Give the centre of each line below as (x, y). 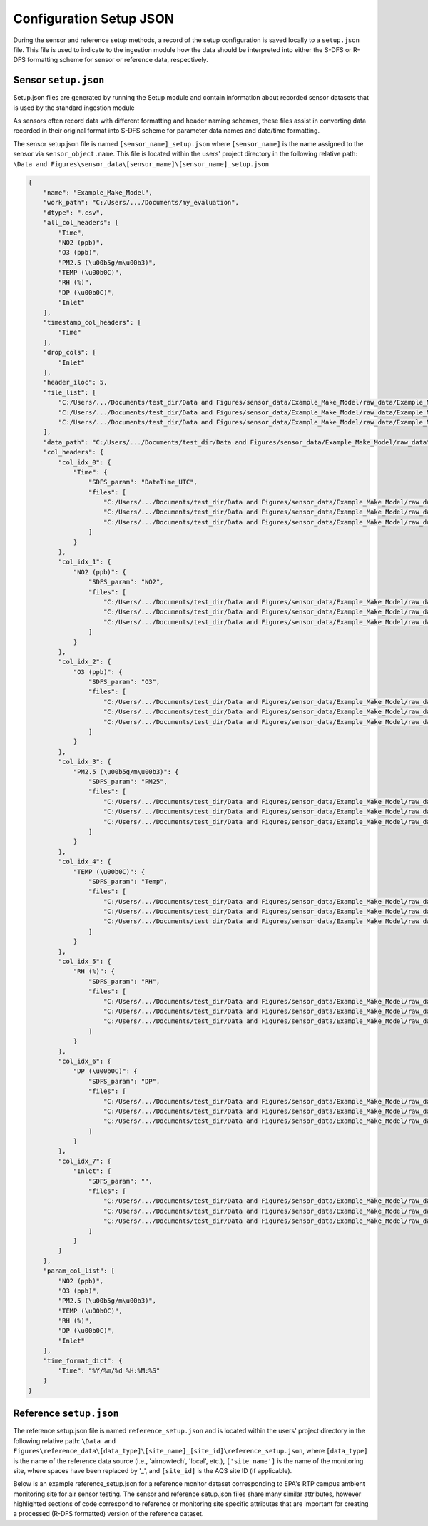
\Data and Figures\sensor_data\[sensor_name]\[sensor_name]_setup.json (141, 164)
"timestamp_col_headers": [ (92, 322)
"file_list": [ (70, 392)
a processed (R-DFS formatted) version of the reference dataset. (108, 1514)
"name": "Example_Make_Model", (98, 192)
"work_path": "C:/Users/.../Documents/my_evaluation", (141, 203)
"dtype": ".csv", (73, 213)
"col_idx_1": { (85, 562)
